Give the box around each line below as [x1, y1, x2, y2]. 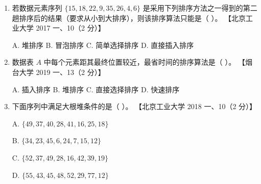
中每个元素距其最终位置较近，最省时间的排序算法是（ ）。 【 [43, 57, 245, 67]
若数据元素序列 [12, 3, 62, 13]
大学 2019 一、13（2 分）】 [19, 66, 105, 77]
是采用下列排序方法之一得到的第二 [143, 3, 257, 13]
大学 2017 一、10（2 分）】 [19, 22, 105, 33]
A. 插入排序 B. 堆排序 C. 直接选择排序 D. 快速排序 [12, 84, 180, 94]
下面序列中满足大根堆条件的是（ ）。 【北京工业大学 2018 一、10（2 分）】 [12, 101, 257, 112]
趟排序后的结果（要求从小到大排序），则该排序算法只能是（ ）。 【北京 [12, 12, 246, 23]
